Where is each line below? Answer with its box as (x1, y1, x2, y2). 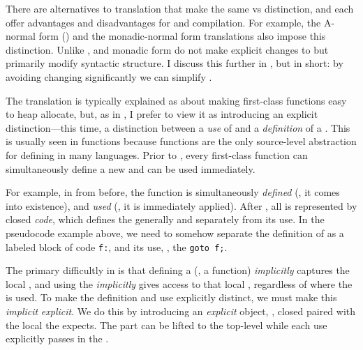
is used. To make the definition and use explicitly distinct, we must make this (6, 290, 337, 305)
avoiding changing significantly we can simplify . (6, 69, 212, 84)
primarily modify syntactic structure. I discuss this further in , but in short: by (6, 56, 343, 70)
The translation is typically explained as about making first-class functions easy (6, 93, 347, 107)
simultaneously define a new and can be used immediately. (6, 161, 255, 176)
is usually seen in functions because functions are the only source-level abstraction (6, 134, 357, 149)
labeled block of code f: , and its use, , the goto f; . (6, 239, 228, 254)
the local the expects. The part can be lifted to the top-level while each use (6, 317, 327, 332)
